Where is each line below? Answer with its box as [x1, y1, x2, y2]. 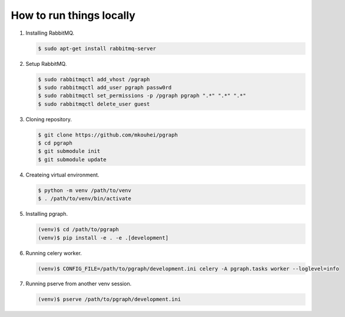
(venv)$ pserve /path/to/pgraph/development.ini [38, 296, 181, 303]
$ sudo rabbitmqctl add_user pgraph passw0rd [38, 84, 172, 91]
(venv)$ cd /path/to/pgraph [38, 226, 119, 233]
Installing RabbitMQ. [25, 29, 75, 36]
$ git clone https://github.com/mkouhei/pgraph [38, 131, 178, 138]
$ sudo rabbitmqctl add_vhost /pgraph [38, 76, 150, 82]
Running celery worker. [25, 249, 82, 256]
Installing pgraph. [25, 211, 68, 218]
